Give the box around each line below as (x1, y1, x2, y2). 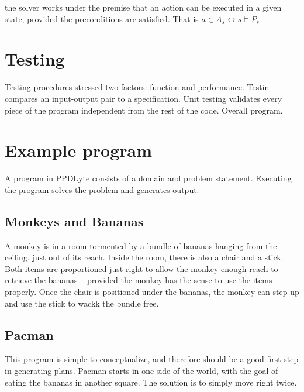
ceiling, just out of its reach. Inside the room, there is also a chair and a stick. (5, 251, 284, 263)
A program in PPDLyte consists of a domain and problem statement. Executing (5, 172, 292, 184)
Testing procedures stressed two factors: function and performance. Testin (5, 81, 270, 93)
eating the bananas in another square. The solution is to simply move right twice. (5, 376, 297, 388)
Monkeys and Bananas (5, 212, 144, 230)
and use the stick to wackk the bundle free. (5, 297, 159, 309)
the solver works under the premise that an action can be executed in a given (5, 1, 282, 13)
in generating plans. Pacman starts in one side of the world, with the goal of (5, 364, 278, 376)
